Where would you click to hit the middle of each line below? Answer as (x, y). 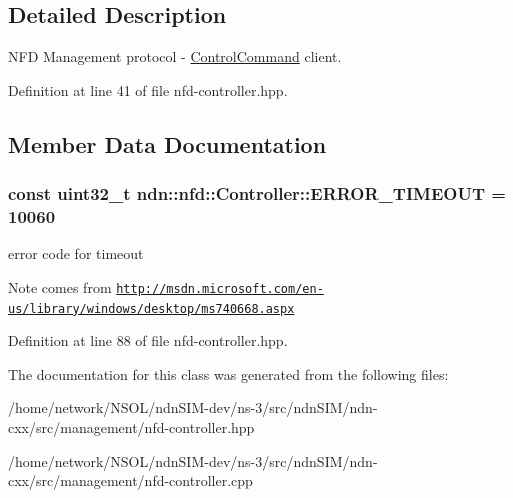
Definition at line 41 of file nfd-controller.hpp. (148, 89)
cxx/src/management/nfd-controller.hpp (131, 427)
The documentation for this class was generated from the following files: (228, 373)
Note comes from (60, 286)
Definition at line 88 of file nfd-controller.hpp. (148, 340)
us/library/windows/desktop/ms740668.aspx (151, 308)
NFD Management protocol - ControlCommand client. (175, 56)
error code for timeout (76, 253)
